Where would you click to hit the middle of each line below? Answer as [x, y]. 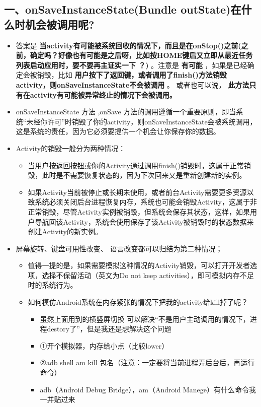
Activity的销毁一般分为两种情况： [71, 148]
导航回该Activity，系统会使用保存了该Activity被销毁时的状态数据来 [144, 221]
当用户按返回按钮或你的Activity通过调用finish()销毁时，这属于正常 [136, 165]
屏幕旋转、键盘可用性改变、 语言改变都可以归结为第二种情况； [119, 248]
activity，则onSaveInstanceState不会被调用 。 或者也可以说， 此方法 [133, 84]
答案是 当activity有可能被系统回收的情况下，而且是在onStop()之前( [128, 45]
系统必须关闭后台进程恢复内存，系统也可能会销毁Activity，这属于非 [146, 202]
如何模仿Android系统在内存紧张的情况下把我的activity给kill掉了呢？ [138, 302]
